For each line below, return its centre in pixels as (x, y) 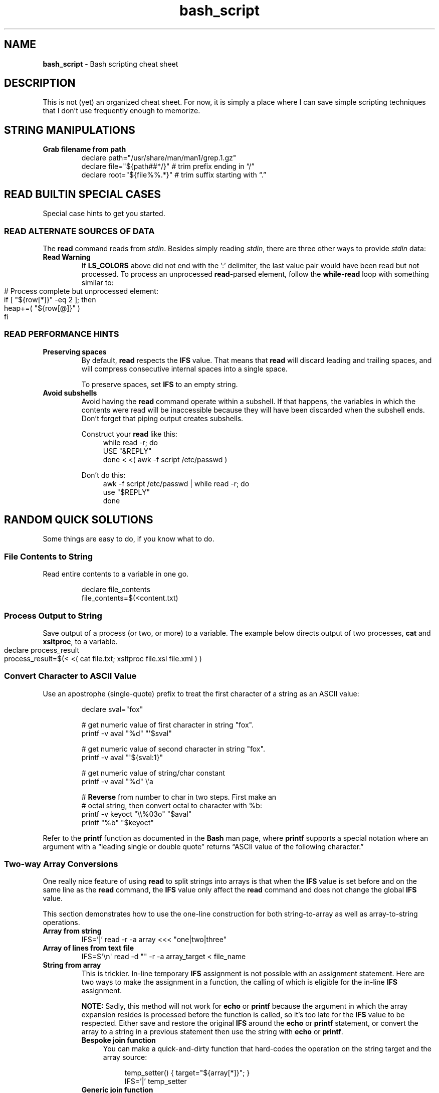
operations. (61, 923)
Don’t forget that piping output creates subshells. (162, 418)
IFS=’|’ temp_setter (156, 1081)
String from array (72, 965)
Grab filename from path (84, 149)
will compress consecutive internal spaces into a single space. (184, 369)
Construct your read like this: (129, 434)
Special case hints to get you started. (104, 214)
